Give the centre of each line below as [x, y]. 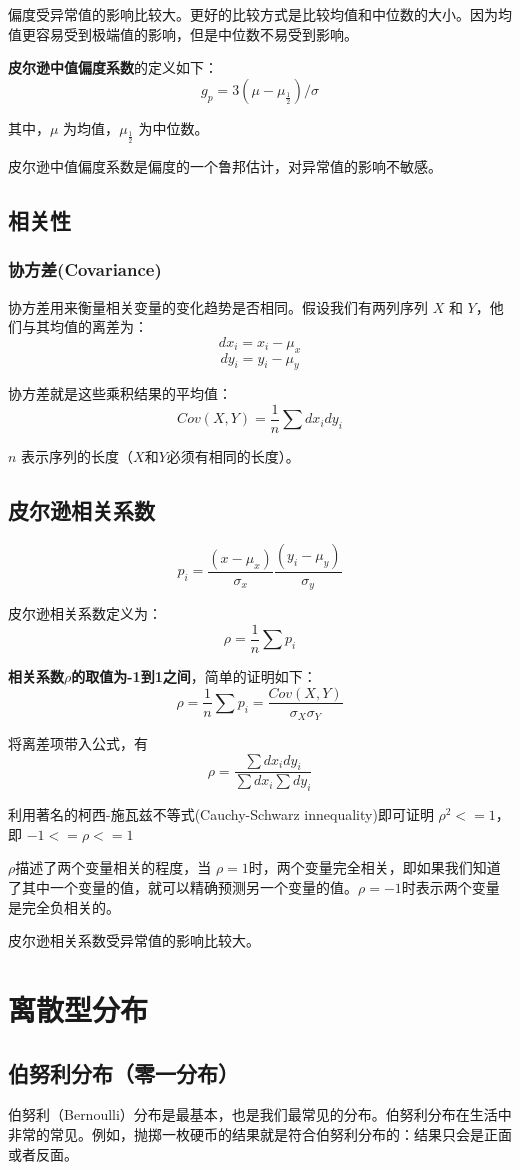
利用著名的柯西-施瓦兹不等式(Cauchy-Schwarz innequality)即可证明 [221, 814]
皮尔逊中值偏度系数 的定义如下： [113, 67]
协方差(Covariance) [85, 269]
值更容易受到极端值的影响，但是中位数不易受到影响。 [183, 33]
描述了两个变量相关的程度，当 [113, 867]
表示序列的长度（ [77, 455]
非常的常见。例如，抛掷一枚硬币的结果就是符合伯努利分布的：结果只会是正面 [260, 1133]
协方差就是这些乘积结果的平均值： [120, 393]
